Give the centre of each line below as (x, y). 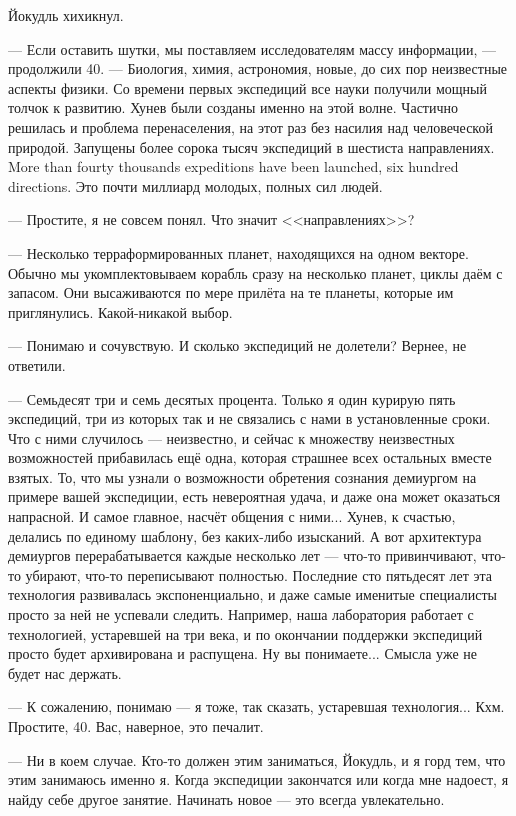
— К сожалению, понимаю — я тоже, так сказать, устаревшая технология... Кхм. (256, 706)
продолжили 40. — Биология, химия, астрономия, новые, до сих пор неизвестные (258, 68)
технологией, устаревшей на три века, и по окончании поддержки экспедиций (245, 633)
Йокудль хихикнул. (66, 15)
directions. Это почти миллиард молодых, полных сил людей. (195, 185)
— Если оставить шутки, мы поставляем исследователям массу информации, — (252, 48)
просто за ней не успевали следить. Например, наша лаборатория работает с (241, 614)
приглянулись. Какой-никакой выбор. (120, 311)
